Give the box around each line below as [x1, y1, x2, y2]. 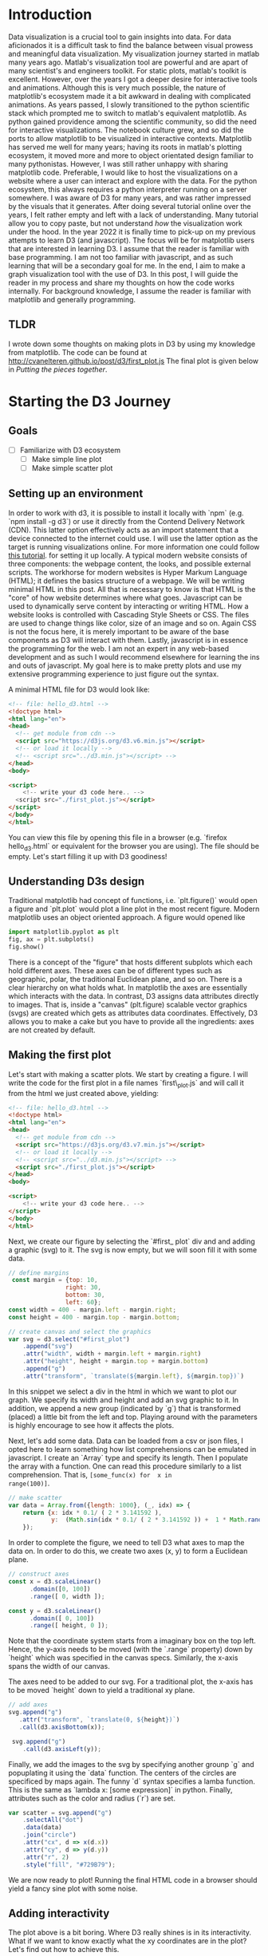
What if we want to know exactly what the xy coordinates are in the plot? [8, 1936, 247, 1946]
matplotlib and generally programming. [8, 294, 136, 304]
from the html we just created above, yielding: [8, 1088, 160, 1098]
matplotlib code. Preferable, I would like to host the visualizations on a [8, 168, 238, 177]
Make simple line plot [31, 454, 102, 463]
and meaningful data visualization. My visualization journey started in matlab [8, 49, 260, 58]
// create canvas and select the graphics [8, 1327, 152, 1335]
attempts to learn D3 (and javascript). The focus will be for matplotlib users [8, 235, 255, 245]
